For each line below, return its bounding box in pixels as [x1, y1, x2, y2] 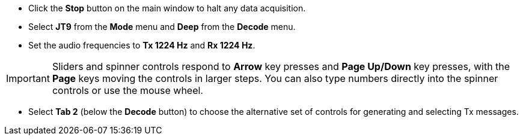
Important [6, 72, 50, 84]
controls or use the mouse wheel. [52, 84, 203, 96]
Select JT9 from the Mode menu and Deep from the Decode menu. [28, 22, 296, 32]
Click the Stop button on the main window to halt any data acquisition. [28, 3, 306, 13]
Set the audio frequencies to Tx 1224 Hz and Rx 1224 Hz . [28, 40, 255, 50]
